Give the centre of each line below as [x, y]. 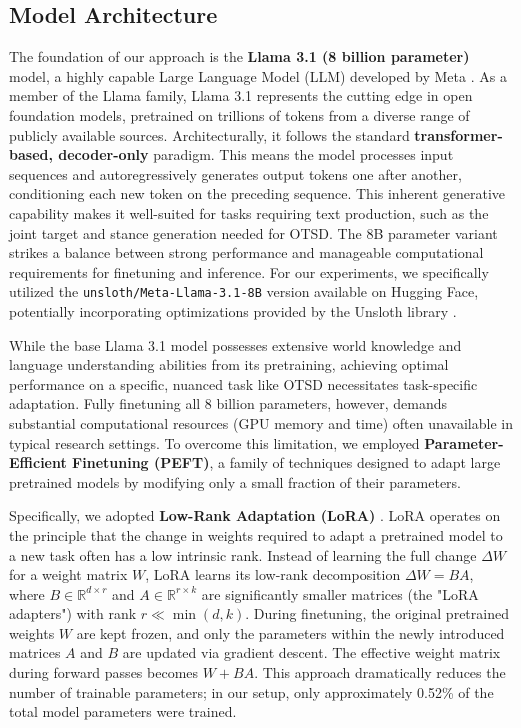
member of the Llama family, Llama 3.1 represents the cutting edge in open [241, 95]
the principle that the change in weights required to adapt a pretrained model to [256, 534]
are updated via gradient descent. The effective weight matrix [311, 652]
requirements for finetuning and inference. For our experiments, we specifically [249, 271]
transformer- [458, 134]
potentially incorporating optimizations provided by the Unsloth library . [233, 310]
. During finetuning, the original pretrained [377, 613]
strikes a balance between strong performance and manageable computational [246, 252]
